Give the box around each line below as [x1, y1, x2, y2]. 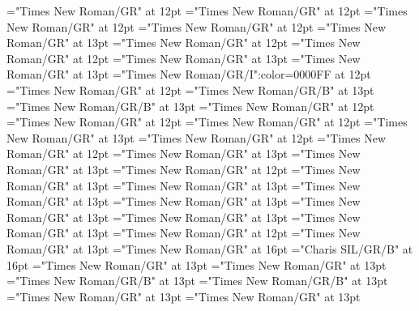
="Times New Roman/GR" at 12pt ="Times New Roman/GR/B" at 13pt [6, 81, 374, 98]
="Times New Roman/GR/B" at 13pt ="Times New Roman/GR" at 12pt [6, 97, 374, 114]
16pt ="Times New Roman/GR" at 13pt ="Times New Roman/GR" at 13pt [6, 256, 387, 273]
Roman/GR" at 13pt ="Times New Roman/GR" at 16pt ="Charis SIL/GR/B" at [6, 240, 413, 257]
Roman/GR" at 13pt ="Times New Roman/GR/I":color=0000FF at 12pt [6, 66, 371, 83]
